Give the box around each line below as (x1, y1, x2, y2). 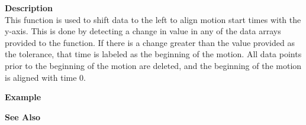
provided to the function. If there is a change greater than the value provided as (5, 36, 295, 48)
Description (5, 2, 53, 14)
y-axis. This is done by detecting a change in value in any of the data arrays (5, 25, 281, 37)
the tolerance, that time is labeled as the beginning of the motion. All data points (5, 48, 302, 60)
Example (5, 91, 41, 103)
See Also (5, 110, 41, 123)
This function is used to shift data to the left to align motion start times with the (5, 13, 301, 25)
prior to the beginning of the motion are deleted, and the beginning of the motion (5, 59, 302, 71)
